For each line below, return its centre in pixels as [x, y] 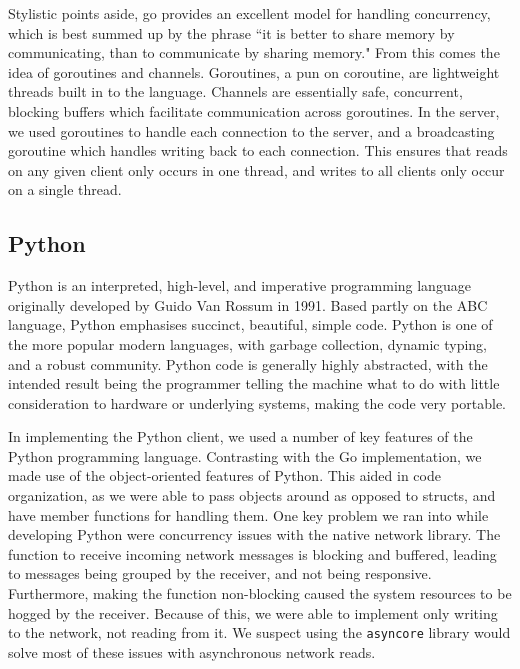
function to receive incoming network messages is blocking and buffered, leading [252, 553]
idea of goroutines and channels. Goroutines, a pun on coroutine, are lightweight [254, 71]
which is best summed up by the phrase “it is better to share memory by [231, 32]
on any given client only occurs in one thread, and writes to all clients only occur [256, 169]
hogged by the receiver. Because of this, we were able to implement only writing [253, 612]
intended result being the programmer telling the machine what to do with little [254, 383]
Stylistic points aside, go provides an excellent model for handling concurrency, [249, 13]
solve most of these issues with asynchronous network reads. [192, 651]
